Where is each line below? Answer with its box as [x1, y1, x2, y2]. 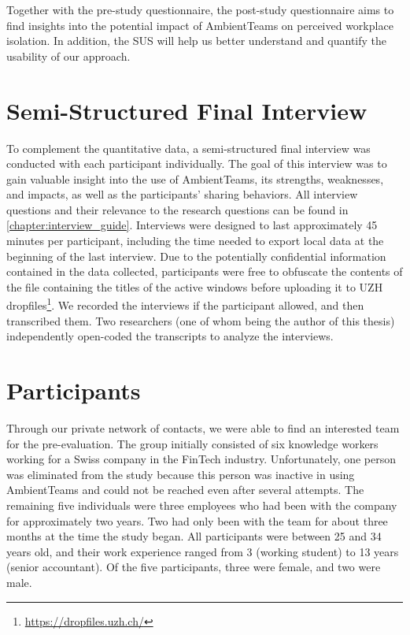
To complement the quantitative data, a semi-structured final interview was [6, 139, 371, 156]
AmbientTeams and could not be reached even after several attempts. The [6, 481, 364, 498]
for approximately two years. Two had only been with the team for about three [6, 512, 388, 529]
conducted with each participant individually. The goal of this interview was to [6, 155, 387, 172]
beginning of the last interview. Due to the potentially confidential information [6, 247, 386, 264]
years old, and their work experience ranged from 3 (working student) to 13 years [6, 543, 399, 559]
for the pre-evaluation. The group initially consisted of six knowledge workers [6, 435, 379, 451]
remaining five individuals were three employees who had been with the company [6, 496, 397, 513]
